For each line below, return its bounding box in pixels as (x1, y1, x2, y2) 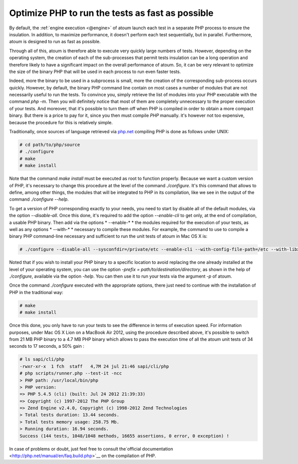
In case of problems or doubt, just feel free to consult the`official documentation (9, 446, 173, 452)
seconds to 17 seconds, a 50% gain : (9, 343, 84, 349)
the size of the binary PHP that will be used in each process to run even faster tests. (9, 69, 181, 75)
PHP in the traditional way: (9, 289, 64, 295)
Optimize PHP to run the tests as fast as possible (9, 7, 214, 18)
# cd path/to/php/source (19, 142, 80, 148)
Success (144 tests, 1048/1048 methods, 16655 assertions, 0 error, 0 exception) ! (19, 433, 229, 439)
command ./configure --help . (9, 196, 69, 202)
